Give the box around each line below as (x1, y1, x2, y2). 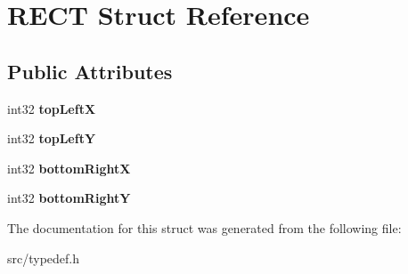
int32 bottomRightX (7, 158, 131, 177)
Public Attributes (7, 57, 173, 85)
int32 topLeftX (7, 99, 96, 117)
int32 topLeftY (7, 129, 96, 148)
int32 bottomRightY (7, 189, 131, 207)
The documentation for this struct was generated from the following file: (7, 218, 402, 237)
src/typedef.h (7, 248, 80, 267)
